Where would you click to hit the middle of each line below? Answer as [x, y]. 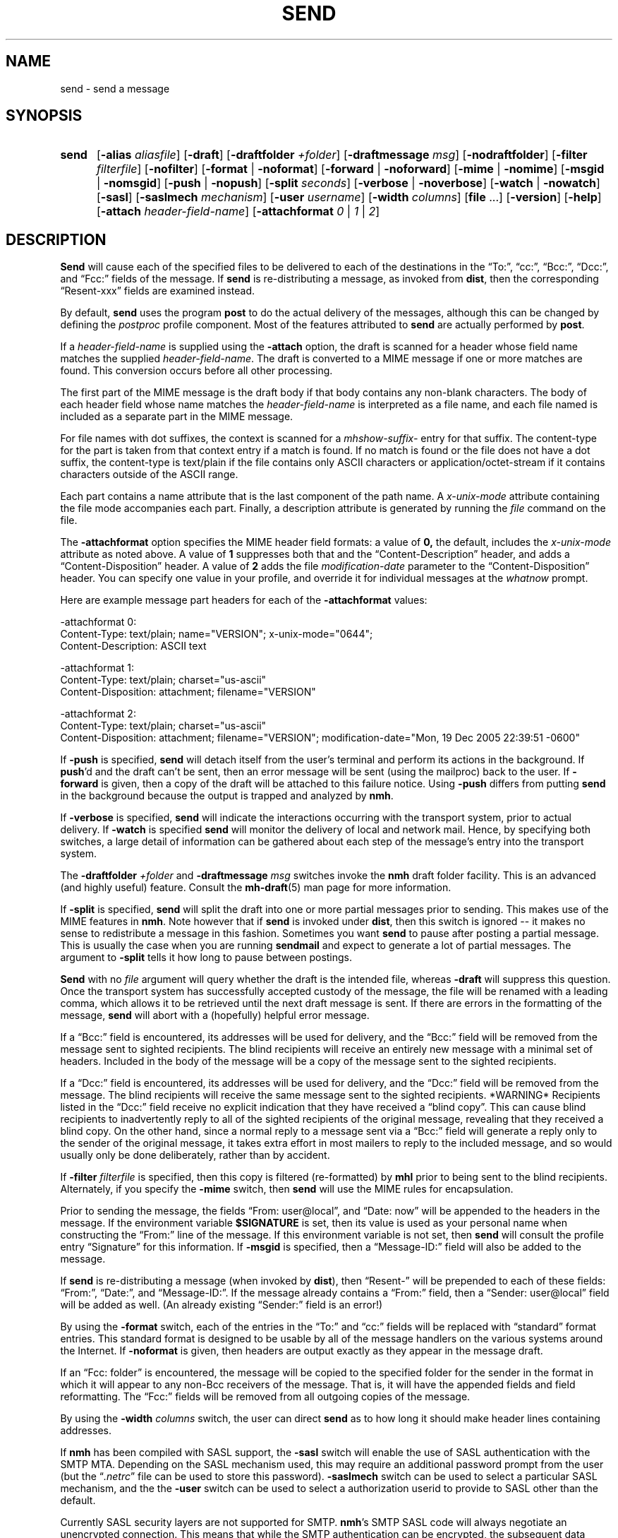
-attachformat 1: [97, 668]
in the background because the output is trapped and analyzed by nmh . [227, 796]
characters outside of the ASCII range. [149, 475]
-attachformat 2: [98, 714]
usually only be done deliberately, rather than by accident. [195, 1155]
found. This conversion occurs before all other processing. [196, 371]
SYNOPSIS [44, 116]
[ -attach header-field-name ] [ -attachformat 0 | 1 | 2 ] [238, 211]
